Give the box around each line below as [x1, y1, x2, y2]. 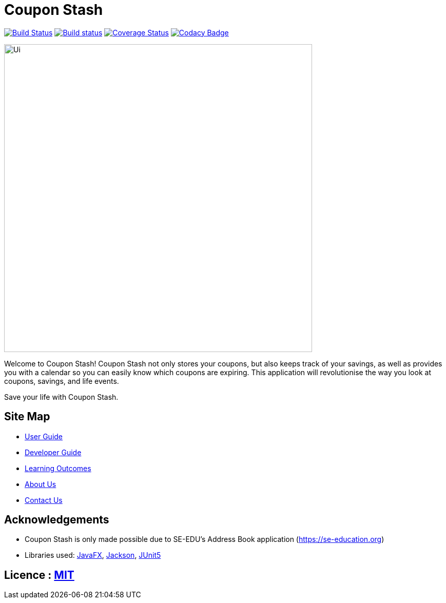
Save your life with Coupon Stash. [4, 392, 119, 401]
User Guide [25, 432, 63, 441]
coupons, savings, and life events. [4, 376, 119, 385]
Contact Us [25, 495, 63, 504]
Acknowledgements [4, 513, 109, 527]
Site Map [4, 410, 50, 423]
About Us [25, 479, 56, 489]
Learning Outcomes [25, 463, 91, 473]
